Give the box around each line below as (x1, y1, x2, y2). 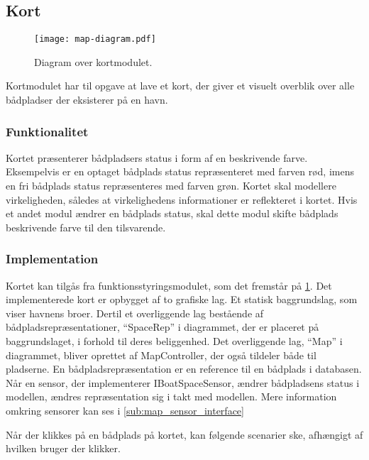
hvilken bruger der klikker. (6, 441, 121, 456)
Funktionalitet (6, 122, 89, 140)
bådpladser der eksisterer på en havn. (6, 92, 168, 107)
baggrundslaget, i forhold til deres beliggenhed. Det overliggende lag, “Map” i (6, 334, 343, 349)
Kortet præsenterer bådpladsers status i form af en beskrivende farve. (6, 150, 308, 165)
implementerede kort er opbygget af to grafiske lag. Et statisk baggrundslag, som (6, 292, 358, 307)
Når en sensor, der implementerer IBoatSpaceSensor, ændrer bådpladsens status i (6, 375, 360, 390)
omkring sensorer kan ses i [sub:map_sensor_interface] (6, 402, 244, 417)
